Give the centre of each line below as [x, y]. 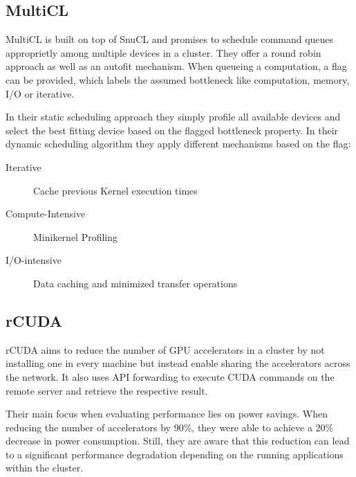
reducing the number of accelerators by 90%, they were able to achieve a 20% [170, 427]
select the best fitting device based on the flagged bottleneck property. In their [172, 130]
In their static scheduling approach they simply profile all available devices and [173, 117]
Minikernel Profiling [76, 236]
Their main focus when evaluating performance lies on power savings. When [167, 414]
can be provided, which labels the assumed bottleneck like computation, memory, [178, 79]
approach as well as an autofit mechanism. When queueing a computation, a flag [176, 66]
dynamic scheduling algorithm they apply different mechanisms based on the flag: [178, 144]
